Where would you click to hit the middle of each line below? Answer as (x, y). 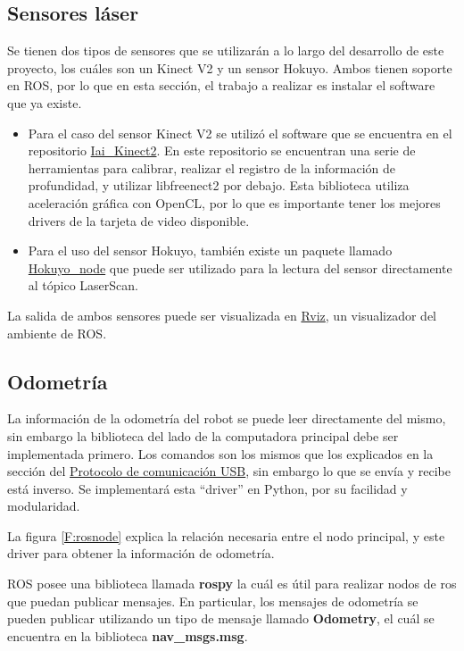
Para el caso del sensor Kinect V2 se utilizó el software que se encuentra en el (240, 133)
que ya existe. (45, 102)
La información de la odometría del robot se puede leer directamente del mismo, (227, 418)
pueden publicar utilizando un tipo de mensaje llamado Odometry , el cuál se (221, 618)
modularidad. (44, 506)
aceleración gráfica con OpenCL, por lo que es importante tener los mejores (234, 202)
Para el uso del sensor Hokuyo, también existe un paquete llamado (210, 250)
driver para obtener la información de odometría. (141, 553)
